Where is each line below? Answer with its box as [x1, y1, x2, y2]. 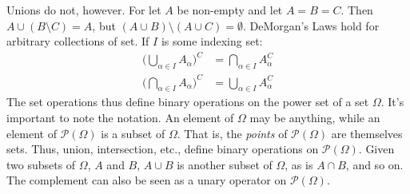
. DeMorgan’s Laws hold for [242, 17, 380, 34]
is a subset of [101, 125, 165, 141]
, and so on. [345, 156, 404, 172]
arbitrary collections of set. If [6, 33, 149, 49]
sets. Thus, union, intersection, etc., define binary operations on [6, 141, 319, 157]
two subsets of [6, 156, 76, 172]
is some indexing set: [161, 33, 263, 49]
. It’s [380, 93, 404, 110]
